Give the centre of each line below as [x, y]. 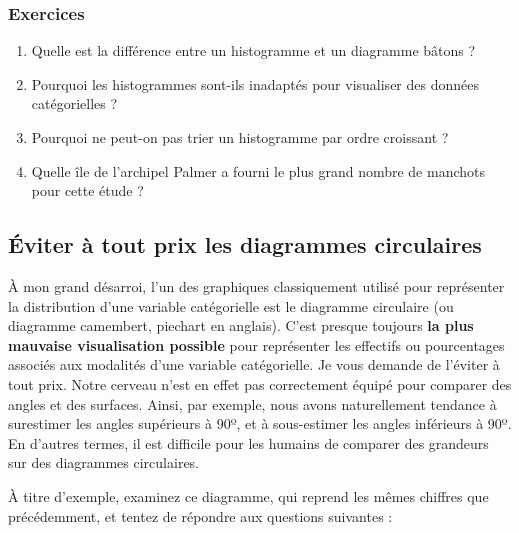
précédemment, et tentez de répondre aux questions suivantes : [200, 515]
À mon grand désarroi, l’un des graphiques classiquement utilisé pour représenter [256, 285]
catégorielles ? [74, 103]
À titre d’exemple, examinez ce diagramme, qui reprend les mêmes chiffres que [248, 495]
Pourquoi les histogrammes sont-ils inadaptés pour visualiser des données [255, 83]
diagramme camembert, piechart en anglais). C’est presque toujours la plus [241, 325]
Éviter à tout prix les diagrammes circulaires [245, 244]
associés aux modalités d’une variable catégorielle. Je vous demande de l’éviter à [254, 364]
